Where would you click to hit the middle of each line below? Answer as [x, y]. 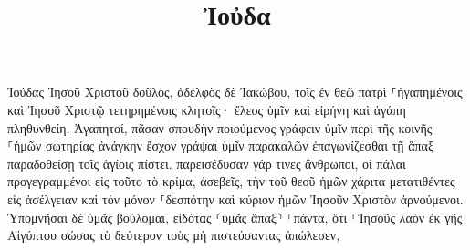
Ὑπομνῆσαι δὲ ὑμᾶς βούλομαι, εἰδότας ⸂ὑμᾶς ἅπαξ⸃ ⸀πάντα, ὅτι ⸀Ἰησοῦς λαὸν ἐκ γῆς [235, 217]
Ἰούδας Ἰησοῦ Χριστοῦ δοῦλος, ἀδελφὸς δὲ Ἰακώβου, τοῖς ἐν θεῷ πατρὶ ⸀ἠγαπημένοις [235, 92]
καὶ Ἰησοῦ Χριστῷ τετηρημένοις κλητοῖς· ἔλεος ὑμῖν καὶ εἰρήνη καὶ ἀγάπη [207, 109]
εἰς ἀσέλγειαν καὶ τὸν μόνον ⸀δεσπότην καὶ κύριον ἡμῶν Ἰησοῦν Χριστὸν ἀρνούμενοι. [235, 198]
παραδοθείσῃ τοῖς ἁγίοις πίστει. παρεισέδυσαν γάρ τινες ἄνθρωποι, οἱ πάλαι [207, 163]
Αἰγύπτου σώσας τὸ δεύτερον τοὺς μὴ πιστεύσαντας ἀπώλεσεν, [174, 235]
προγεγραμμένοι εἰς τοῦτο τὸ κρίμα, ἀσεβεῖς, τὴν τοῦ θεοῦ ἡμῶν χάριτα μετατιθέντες [231, 181]
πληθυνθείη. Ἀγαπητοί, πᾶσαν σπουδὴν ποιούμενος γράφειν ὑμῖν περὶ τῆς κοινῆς [220, 127]
